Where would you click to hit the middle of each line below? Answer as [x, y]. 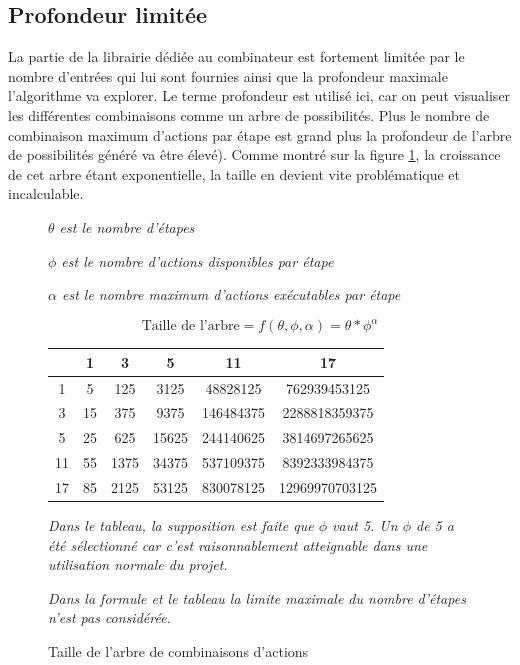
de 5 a [434, 525]
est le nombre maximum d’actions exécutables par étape [231, 294]
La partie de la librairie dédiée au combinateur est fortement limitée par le [236, 56]
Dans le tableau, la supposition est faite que [181, 525]
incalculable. [46, 193]
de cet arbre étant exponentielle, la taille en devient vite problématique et [234, 173]
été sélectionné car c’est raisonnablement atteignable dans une [238, 544]
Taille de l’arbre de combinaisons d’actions [178, 651]
